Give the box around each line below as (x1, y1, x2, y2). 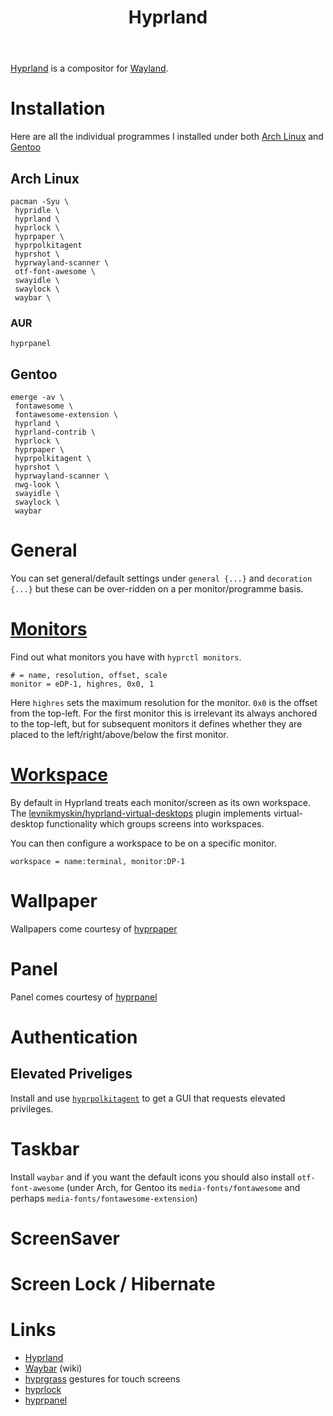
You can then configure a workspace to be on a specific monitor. (10, 837, 277, 849)
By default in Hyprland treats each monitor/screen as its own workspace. (10, 796, 311, 808)
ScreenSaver (10, 1227, 120, 1250)
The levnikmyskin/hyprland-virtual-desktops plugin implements (10, 807, 272, 819)
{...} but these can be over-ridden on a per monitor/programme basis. (10, 582, 304, 595)
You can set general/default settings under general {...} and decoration (10, 572, 313, 584)
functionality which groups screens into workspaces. (46, 817, 265, 830)
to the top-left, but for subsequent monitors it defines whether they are (10, 717, 303, 730)
